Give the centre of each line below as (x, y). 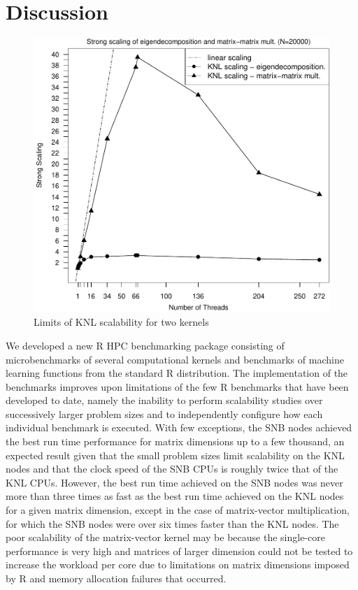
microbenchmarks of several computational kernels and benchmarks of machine (175, 359)
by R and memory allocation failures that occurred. (116, 578)
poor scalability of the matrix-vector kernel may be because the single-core (165, 537)
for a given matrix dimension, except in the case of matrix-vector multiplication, (178, 510)
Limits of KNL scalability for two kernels (121, 322)
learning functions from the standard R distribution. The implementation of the (177, 373)
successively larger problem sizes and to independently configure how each (164, 413)
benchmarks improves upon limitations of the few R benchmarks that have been (177, 386)
